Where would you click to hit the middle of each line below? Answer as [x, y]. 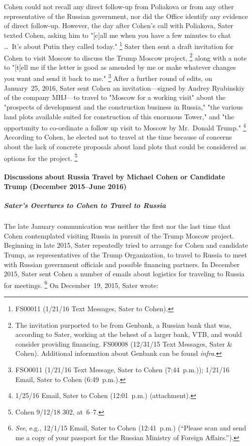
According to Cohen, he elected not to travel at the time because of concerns [118, 137]
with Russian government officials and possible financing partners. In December [122, 264]
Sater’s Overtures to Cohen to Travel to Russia [85, 205]
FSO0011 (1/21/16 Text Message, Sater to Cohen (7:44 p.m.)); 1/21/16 [122, 369]
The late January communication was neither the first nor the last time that [118, 226]
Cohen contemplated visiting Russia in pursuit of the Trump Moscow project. [119, 235]
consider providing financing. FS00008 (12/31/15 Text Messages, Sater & [124, 343]
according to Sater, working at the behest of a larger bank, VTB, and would [128, 334]
